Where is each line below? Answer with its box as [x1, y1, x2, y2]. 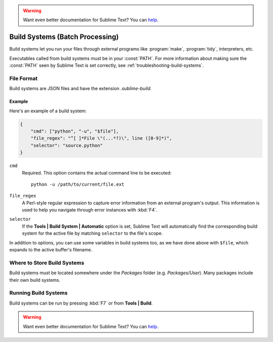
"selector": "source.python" [30, 142, 103, 148]
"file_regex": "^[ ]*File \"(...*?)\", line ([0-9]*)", [30, 136, 172, 141]
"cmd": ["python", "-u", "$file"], [30, 128, 119, 134]
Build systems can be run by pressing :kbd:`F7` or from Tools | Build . [9, 300, 153, 306]
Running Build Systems [9, 289, 68, 296]
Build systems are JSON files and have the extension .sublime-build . [9, 85, 152, 92]
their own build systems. [9, 277, 61, 283]
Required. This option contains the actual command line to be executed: [22, 169, 172, 176]
